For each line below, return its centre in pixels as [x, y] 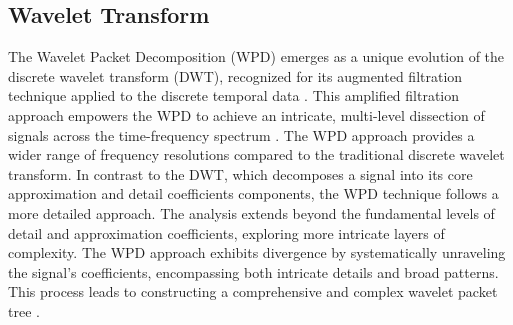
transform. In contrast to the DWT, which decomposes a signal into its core [240, 173]
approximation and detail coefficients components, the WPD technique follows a [253, 193]
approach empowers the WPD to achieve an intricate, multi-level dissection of [246, 114]
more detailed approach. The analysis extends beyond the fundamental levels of [251, 212]
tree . [24, 310]
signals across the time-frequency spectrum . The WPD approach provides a [241, 134]
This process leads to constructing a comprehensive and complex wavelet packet [253, 291]
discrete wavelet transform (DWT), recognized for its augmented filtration [235, 75]
